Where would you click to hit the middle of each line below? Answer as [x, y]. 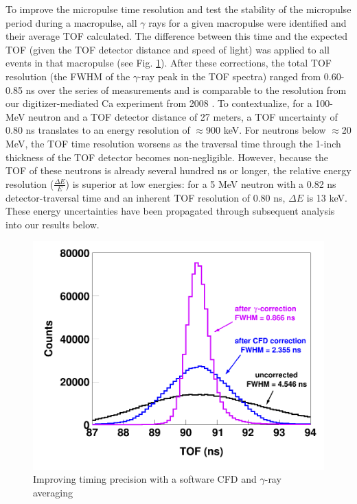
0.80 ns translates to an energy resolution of [98, 130]
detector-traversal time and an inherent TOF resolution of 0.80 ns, [146, 197]
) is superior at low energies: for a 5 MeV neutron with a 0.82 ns [201, 183]
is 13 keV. [327, 197]
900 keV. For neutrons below [266, 130]
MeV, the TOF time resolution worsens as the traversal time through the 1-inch [173, 143]
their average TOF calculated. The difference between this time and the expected [177, 36]
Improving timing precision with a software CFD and [145, 479]
